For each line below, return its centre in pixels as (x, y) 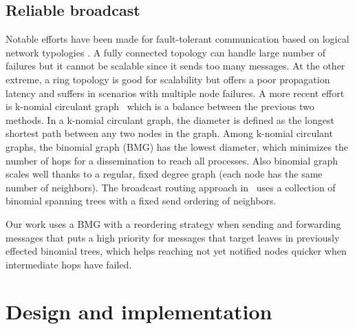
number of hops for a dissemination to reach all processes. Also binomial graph (172, 160)
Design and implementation (139, 311)
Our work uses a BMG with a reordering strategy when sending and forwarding (173, 223)
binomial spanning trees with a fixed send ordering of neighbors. (141, 201)
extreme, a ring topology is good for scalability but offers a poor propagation (168, 79)
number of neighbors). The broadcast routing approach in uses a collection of (171, 187)
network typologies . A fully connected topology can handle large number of (165, 52)
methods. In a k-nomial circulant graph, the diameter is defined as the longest (170, 119)
